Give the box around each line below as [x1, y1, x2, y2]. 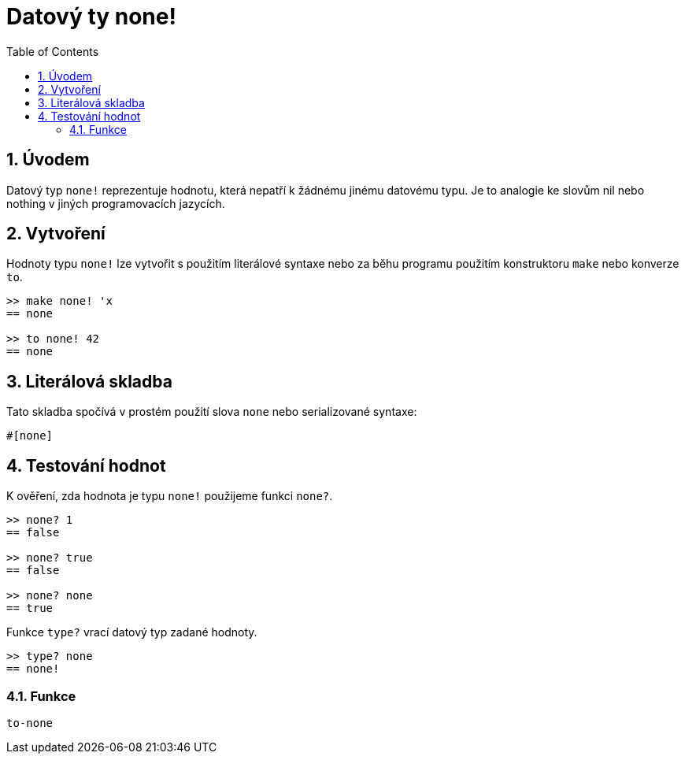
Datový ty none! [6, 3, 176, 30]
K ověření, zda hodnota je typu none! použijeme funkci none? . [6, 489, 333, 503]
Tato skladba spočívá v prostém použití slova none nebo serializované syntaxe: [6, 405, 417, 419]
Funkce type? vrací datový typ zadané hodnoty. [6, 625, 257, 640]
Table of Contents [6, 44, 99, 58]
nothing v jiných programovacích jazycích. [6, 196, 225, 210]
